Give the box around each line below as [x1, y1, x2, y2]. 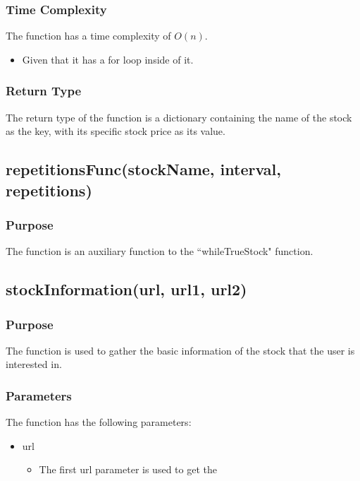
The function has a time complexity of [6, 28, 171, 43]
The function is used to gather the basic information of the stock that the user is [6, 343, 355, 357]
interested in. [6, 357, 62, 372]
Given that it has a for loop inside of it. [22, 52, 194, 66]
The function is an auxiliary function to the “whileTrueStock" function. [6, 244, 314, 259]
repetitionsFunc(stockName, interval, [6, 158, 281, 180]
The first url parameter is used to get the [39, 462, 217, 477]
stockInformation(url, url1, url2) [6, 278, 247, 300]
